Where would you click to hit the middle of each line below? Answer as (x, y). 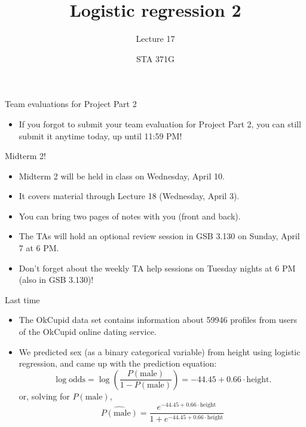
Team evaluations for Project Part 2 (71, 104)
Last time (22, 299)
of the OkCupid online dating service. (88, 332)
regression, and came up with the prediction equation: (118, 363)
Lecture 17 (155, 39)
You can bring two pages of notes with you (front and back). (130, 216)
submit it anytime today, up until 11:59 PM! (100, 135)
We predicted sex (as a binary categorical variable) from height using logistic (160, 351)
